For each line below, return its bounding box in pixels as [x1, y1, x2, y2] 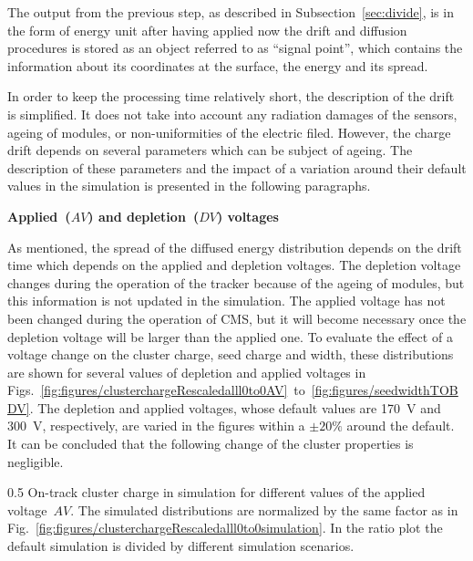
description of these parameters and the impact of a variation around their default [7, 158, 467, 177]
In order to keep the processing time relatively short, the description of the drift [7, 87, 455, 106]
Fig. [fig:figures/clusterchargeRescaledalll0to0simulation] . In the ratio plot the [7, 518, 443, 537]
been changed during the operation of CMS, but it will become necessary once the [7, 308, 467, 327]
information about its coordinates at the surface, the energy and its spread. [7, 56, 428, 75]
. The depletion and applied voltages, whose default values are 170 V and [29, 398, 441, 417]
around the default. [346, 416, 455, 435]
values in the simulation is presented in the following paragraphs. [7, 176, 371, 195]
